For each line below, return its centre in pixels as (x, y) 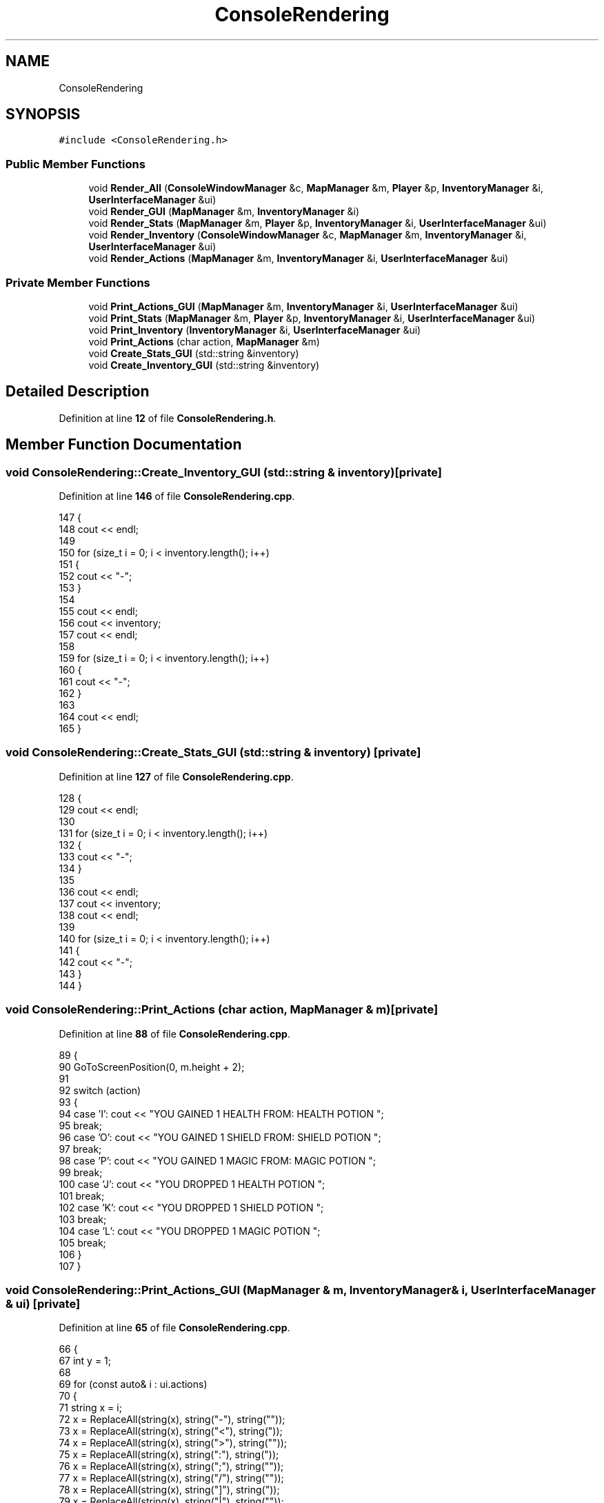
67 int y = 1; (85, 1361)
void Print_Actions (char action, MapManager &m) (204, 341)
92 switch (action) (100, 1090)
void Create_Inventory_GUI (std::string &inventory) (204, 365)
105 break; (82, 1242)
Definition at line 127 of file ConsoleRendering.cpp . (176, 776)
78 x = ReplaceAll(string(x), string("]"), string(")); (169, 1490)
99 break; (81, 1172)
